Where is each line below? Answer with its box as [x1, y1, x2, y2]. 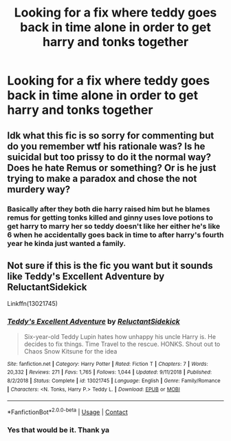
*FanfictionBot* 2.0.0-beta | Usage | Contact [7, 407, 129, 416]
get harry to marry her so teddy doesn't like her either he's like [7, 221, 221, 231]
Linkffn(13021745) [7, 300, 58, 308]
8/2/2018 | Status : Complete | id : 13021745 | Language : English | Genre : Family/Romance [7, 377, 221, 384]
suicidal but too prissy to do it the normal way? [7, 151, 212, 163]
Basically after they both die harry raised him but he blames [7, 204, 210, 214]
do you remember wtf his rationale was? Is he [7, 140, 206, 152]
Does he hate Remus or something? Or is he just [7, 162, 217, 174]
